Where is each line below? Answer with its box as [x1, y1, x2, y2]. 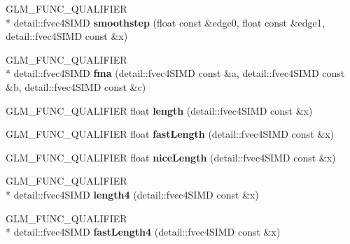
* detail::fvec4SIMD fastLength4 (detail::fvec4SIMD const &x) [6, 224, 281, 239]
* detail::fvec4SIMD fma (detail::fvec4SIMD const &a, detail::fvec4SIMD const [6, 66, 345, 80]
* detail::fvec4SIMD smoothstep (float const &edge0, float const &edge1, [6, 15, 325, 29]
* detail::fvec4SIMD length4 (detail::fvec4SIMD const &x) [6, 187, 259, 201]
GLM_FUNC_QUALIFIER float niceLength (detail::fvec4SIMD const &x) [6, 150, 336, 164]
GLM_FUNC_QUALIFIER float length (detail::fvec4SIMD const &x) [6, 103, 313, 117]
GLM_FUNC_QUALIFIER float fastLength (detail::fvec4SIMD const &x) [6, 127, 334, 141]
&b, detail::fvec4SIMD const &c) [6, 79, 146, 94]
